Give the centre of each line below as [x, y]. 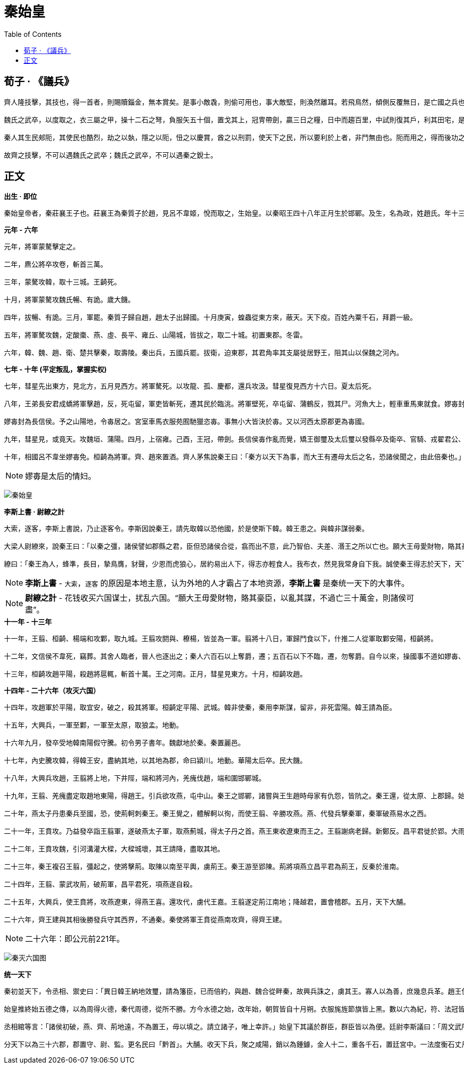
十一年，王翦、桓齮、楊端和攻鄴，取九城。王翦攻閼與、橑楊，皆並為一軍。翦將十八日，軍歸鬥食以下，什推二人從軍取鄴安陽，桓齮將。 [221, 639]
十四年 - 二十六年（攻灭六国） [52, 691]
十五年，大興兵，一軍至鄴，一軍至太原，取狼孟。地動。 [93, 725]
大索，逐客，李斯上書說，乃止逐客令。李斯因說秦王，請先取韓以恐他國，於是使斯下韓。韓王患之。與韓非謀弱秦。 [186, 529]
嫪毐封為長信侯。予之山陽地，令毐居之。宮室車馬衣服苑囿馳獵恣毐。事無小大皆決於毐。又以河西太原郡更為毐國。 [186, 422]
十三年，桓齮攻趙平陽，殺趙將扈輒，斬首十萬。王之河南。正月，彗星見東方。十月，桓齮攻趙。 [155, 674]
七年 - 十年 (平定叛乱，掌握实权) [56, 369]
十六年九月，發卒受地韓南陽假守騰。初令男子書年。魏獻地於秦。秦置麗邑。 [124, 743]
